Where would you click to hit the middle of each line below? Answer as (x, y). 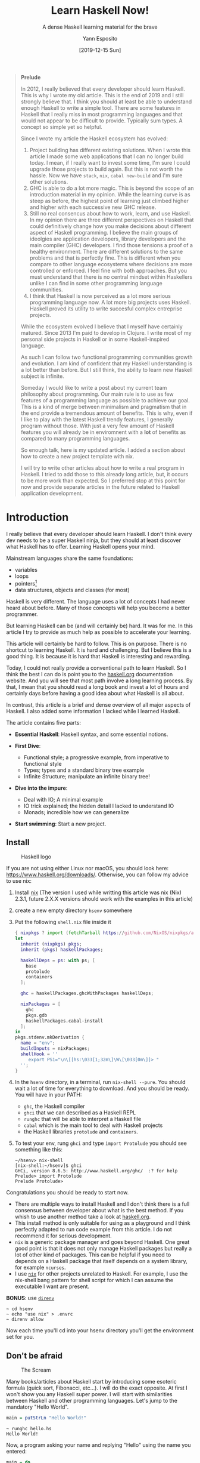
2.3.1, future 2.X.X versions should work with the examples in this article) (104, 899)
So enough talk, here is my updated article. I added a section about (103, 450)
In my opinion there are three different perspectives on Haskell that (112, 220)
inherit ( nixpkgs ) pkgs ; (51, 944)
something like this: (38, 1150)
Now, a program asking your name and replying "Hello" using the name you (99, 1445)
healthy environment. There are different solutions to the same (106, 251)
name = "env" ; (38, 1043)
